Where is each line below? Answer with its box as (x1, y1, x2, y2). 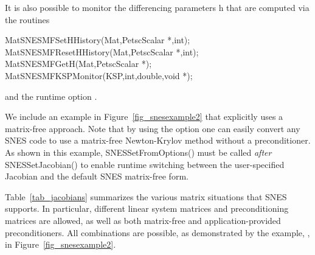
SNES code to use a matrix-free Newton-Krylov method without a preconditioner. (5, 134, 311, 147)
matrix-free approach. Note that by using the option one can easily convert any (5, 122, 300, 134)
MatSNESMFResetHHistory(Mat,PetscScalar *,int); (5, 45, 199, 58)
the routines (5, 13, 50, 26)
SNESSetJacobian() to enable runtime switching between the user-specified (5, 158, 285, 170)
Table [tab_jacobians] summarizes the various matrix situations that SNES (5, 190, 287, 203)
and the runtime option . (5, 89, 97, 102)
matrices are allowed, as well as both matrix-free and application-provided (5, 214, 281, 226)
